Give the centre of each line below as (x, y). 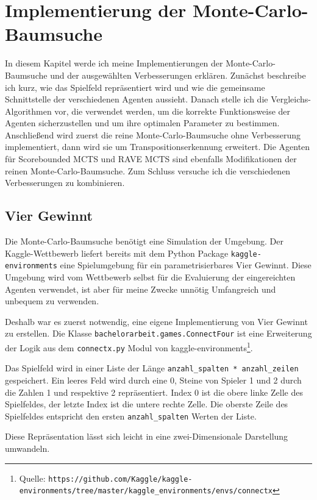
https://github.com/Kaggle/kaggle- (120, 479)
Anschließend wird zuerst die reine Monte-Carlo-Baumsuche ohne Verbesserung (153, 134)
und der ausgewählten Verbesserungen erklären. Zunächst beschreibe (178, 75)
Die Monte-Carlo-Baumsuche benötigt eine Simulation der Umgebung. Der (144, 241)
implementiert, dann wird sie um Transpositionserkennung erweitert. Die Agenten (158, 147)
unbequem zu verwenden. (52, 301)
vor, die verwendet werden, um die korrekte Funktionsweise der (173, 111)
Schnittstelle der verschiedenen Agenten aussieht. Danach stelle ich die (137, 99)
